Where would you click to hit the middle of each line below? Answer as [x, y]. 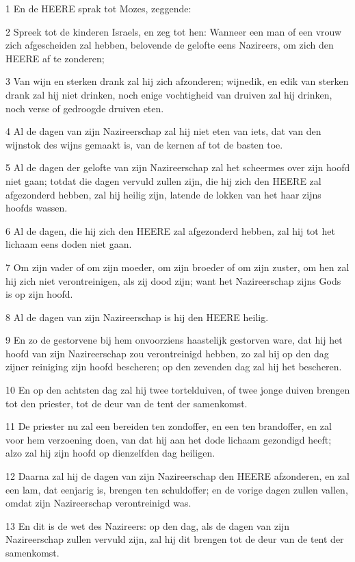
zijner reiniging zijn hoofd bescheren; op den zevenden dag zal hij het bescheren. [174, 367]
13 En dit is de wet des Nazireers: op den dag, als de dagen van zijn [148, 525]
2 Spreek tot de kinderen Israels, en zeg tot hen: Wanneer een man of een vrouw [174, 31]
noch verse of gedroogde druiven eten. [85, 108]
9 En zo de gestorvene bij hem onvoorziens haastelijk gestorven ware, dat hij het [174, 340]
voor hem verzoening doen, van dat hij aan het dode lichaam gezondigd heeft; [169, 439]
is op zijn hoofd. [39, 294]
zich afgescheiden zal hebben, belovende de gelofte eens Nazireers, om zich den [170, 45]
